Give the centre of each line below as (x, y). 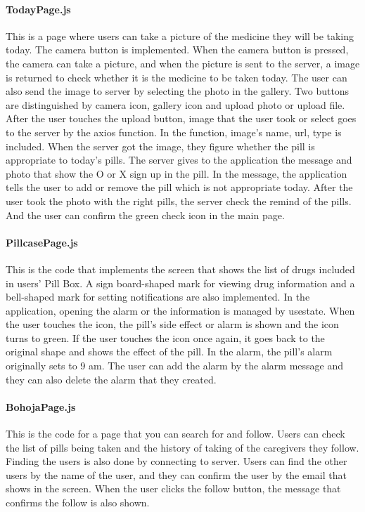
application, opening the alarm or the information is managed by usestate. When (180, 310)
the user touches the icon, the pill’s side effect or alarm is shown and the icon (172, 324)
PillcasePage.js (42, 242)
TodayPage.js (38, 9)
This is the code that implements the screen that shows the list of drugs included (180, 269)
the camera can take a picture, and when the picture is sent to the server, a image (183, 63)
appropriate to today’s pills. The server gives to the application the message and (179, 160)
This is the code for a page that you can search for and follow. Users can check (175, 434)
